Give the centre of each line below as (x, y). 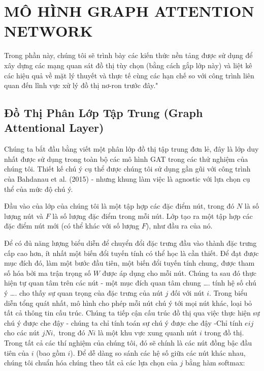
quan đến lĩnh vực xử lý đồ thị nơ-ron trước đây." (81, 85)
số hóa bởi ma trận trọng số (47, 273)
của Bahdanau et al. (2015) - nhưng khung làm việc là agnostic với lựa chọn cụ (127, 179)
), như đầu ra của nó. (179, 226)
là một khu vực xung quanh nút (148, 333)
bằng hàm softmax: (215, 363)
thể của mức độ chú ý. (39, 189)
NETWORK (48, 31)
